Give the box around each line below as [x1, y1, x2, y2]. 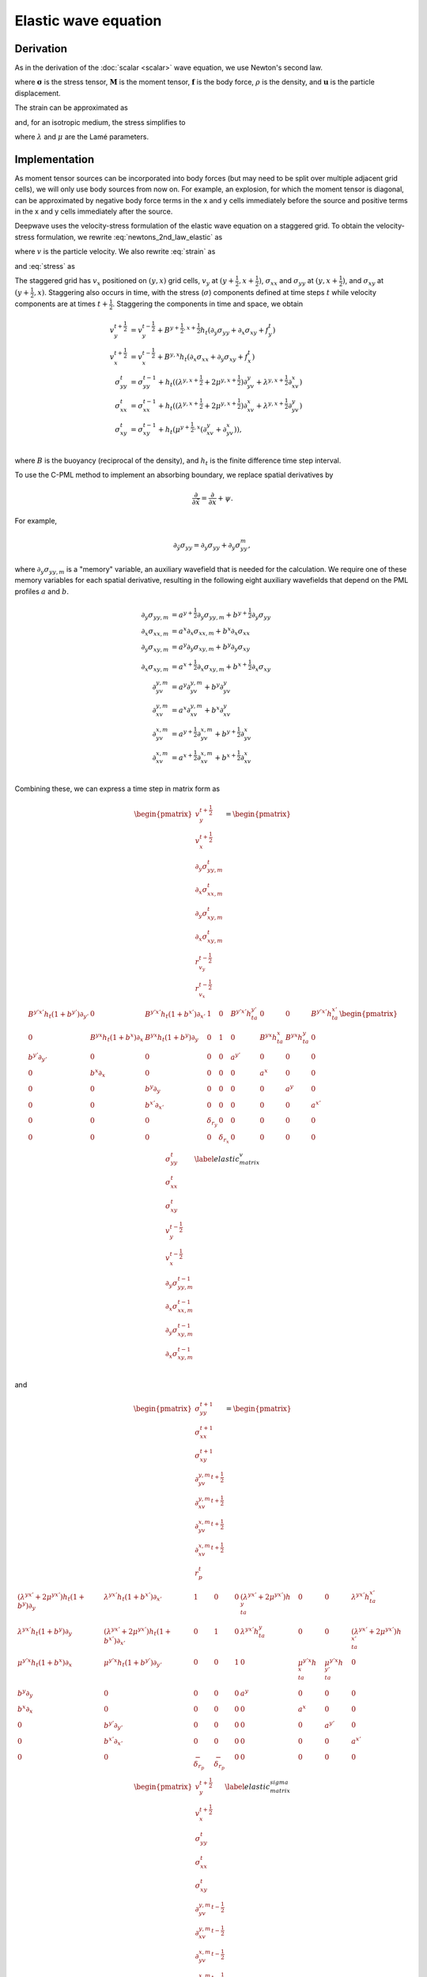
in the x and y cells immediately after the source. [14, 206, 173, 217]
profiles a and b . [14, 586, 70, 596]
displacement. [14, 88, 61, 98]
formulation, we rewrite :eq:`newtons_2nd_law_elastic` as [36, 232, 223, 241]
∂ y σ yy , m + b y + [196, 609, 248, 622]
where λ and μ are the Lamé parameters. [14, 132, 149, 142]
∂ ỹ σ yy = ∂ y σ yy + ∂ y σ [172, 540, 241, 551]
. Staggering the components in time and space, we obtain [112, 299, 304, 308]
